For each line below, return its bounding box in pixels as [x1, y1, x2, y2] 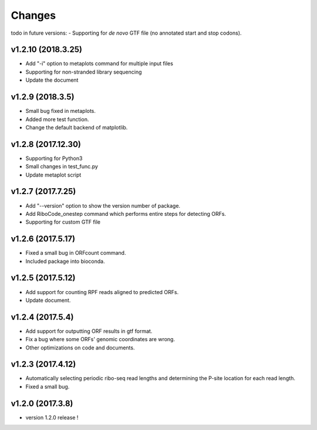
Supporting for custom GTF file [25, 218, 101, 226]
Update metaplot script [25, 171, 82, 178]
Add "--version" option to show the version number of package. [25, 202, 181, 209]
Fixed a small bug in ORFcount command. [25, 249, 126, 256]
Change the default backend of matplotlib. [25, 124, 128, 131]
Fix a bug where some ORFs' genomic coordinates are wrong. [25, 336, 176, 343]
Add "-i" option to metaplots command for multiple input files [25, 60, 173, 67]
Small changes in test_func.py [25, 163, 98, 170]
